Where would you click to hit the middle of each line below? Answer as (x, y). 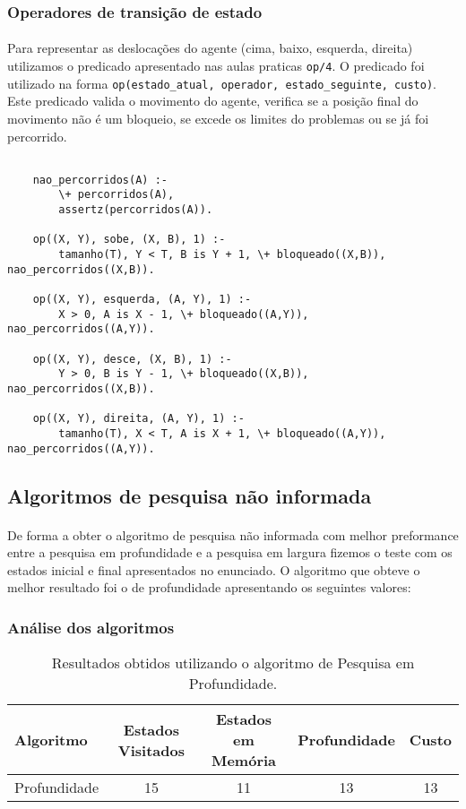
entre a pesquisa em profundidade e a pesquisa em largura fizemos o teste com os (230, 552)
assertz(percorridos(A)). (136, 210)
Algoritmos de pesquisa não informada (190, 495)
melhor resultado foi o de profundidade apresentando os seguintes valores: (209, 587)
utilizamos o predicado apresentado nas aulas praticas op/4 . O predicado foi (216, 66)
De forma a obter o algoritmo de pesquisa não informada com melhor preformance (233, 534)
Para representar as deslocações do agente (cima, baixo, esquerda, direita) (210, 48)
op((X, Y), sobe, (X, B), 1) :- (129, 240)
